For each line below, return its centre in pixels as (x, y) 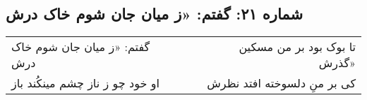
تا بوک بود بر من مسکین (297, 47)
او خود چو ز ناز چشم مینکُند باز (85, 83)
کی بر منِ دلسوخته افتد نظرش (281, 83)
